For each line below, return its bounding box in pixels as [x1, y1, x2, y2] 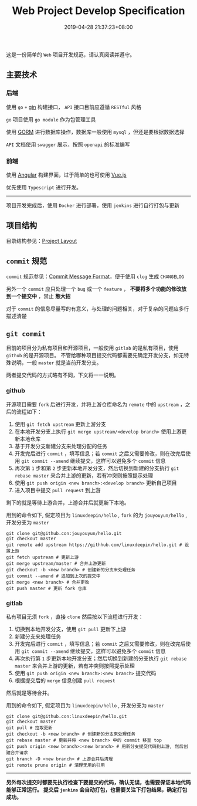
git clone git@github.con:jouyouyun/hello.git [6, 530, 122, 536]
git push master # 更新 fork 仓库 [6, 585, 87, 591]
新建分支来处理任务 [14, 632, 62, 640]
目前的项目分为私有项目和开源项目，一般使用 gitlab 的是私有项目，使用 [6, 344, 179, 351]
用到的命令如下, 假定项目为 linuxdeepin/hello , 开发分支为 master [6, 702, 164, 709]
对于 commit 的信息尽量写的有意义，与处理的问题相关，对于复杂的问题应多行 [6, 305, 189, 312]
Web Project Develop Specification [12, 4, 185, 18]
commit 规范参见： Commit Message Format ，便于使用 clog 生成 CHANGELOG [6, 273, 185, 280]
